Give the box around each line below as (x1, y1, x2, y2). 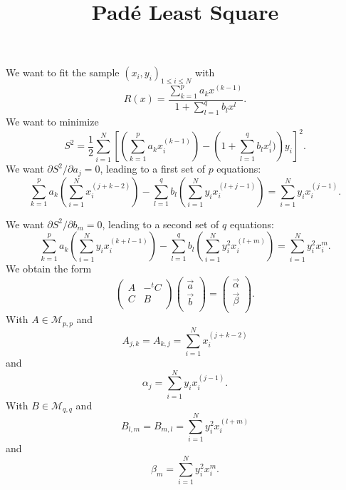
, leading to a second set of (102, 216, 219, 231)
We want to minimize (6, 114, 99, 129)
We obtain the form (6, 261, 92, 276)
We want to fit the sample (6, 65, 120, 80)
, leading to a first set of (100, 161, 205, 176)
